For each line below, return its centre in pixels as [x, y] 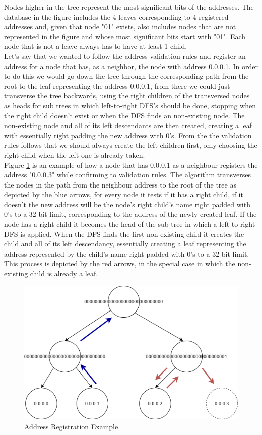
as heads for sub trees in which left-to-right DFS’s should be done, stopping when [130, 105]
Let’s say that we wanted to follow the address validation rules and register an [125, 56]
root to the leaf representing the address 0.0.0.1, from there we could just [117, 85]
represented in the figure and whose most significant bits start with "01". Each [125, 36]
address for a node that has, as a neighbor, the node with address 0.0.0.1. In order [131, 66]
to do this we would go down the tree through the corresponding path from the [126, 76]
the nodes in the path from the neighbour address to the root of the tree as [120, 184]
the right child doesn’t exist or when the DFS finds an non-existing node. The [124, 115]
